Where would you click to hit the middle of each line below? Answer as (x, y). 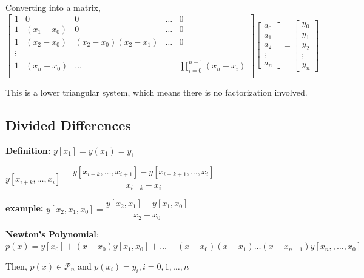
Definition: (28, 150)
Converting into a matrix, (53, 7)
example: (25, 208)
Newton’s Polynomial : (52, 233)
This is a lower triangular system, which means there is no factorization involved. (157, 92)
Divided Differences (68, 125)
